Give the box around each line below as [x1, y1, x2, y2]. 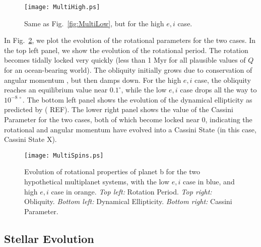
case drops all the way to [180, 84, 257, 95]
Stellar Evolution [4, 230, 94, 246]
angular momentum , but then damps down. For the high [4, 74, 181, 85]
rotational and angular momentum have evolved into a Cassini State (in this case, [4, 124, 256, 134]
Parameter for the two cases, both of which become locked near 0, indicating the [4, 114, 252, 124]
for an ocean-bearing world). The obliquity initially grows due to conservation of [4, 65, 252, 75]
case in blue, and [182, 176, 235, 187]
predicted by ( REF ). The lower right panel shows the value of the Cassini [4, 104, 233, 115]
